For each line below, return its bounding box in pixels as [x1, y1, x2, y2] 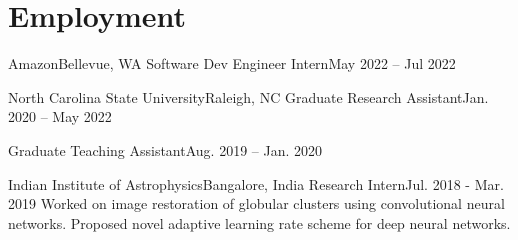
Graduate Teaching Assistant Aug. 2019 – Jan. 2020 [8, 139, 323, 160]
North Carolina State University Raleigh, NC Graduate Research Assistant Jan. [8, 86, 489, 107]
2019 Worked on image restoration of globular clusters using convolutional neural [8, 193, 505, 214]
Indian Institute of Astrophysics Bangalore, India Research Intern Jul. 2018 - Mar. [8, 173, 504, 194]
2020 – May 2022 [8, 106, 112, 127]
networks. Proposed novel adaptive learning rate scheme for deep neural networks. [8, 212, 511, 233]
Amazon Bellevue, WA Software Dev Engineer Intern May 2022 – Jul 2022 [8, 53, 456, 74]
